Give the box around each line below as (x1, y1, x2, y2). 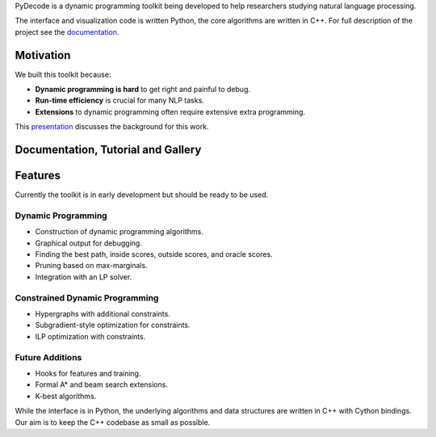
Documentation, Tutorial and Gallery (15, 143, 202, 157)
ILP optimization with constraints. (35, 331, 146, 341)
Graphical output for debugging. (35, 238, 143, 248)
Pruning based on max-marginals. (35, 261, 149, 271)
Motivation (15, 48, 71, 62)
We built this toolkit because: (15, 69, 111, 79)
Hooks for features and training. (35, 368, 141, 378)
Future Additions (15, 351, 82, 363)
